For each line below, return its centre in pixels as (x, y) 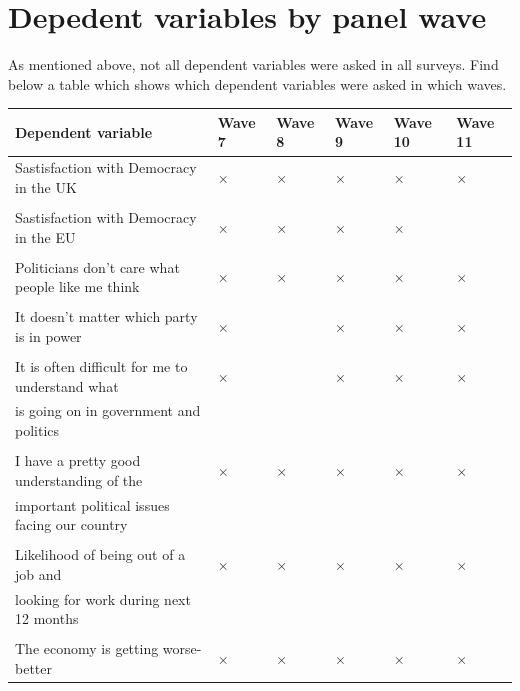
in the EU (45, 236)
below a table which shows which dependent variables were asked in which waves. (257, 83)
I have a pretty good (78, 460)
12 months (47, 618)
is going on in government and (108, 410)
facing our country (71, 524)
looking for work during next (103, 598)
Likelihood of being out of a (100, 554)
